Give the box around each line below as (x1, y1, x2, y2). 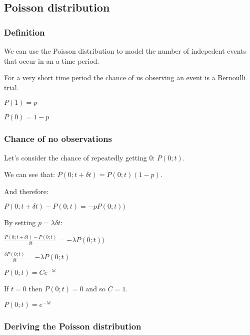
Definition (4, 26, 45, 38)
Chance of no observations (4, 132, 112, 145)
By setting (4, 217, 36, 228)
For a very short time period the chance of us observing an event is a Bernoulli (4, 72, 246, 83)
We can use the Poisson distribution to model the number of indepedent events (4, 46, 246, 56)
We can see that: (4, 169, 55, 180)
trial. (4, 82, 19, 92)
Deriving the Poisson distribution (4, 319, 141, 332)
